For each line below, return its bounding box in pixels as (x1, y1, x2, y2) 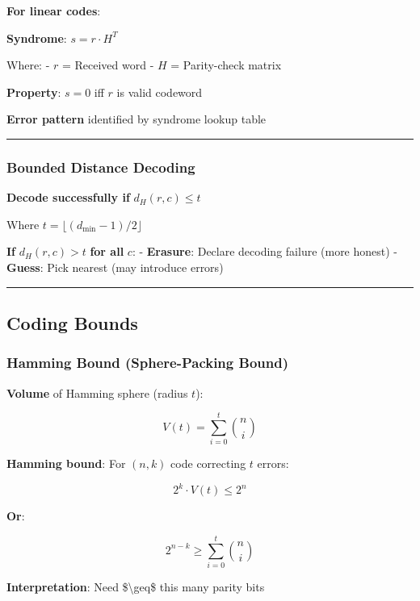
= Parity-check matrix (170, 56, 282, 73)
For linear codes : (6, 2, 101, 19)
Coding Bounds (6, 310, 138, 335)
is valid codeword (116, 83, 203, 100)
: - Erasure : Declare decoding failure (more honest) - (132, 243, 398, 260)
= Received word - (61, 56, 154, 73)
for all (90, 243, 124, 260)
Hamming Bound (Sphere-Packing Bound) (6, 353, 288, 373)
